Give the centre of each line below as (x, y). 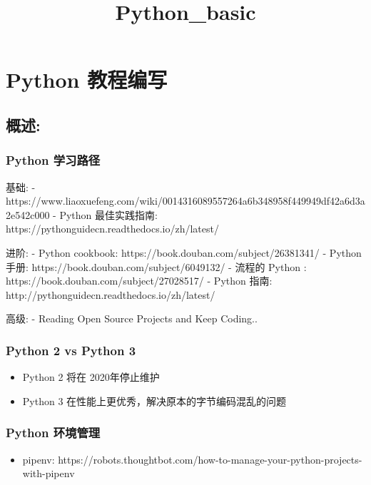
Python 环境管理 (53, 433)
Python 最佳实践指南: (108, 214)
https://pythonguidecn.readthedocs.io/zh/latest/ (112, 229)
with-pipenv (49, 473)
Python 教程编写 (87, 80)
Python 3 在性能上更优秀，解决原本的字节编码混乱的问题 (154, 400)
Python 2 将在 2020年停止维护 (91, 377)
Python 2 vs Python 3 (71, 350)
